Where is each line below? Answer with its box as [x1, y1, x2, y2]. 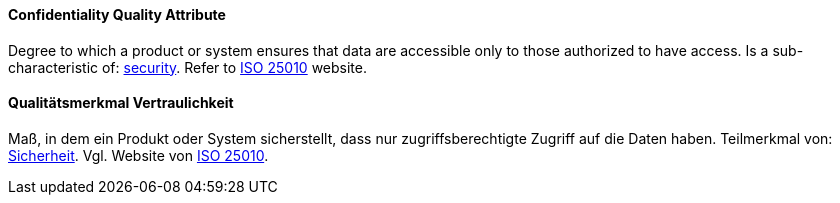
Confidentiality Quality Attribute [8, 6, 226, 23]
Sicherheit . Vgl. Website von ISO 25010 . [8, 146, 269, 164]
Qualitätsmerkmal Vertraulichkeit [8, 94, 234, 112]
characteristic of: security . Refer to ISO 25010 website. [8, 58, 367, 76]
